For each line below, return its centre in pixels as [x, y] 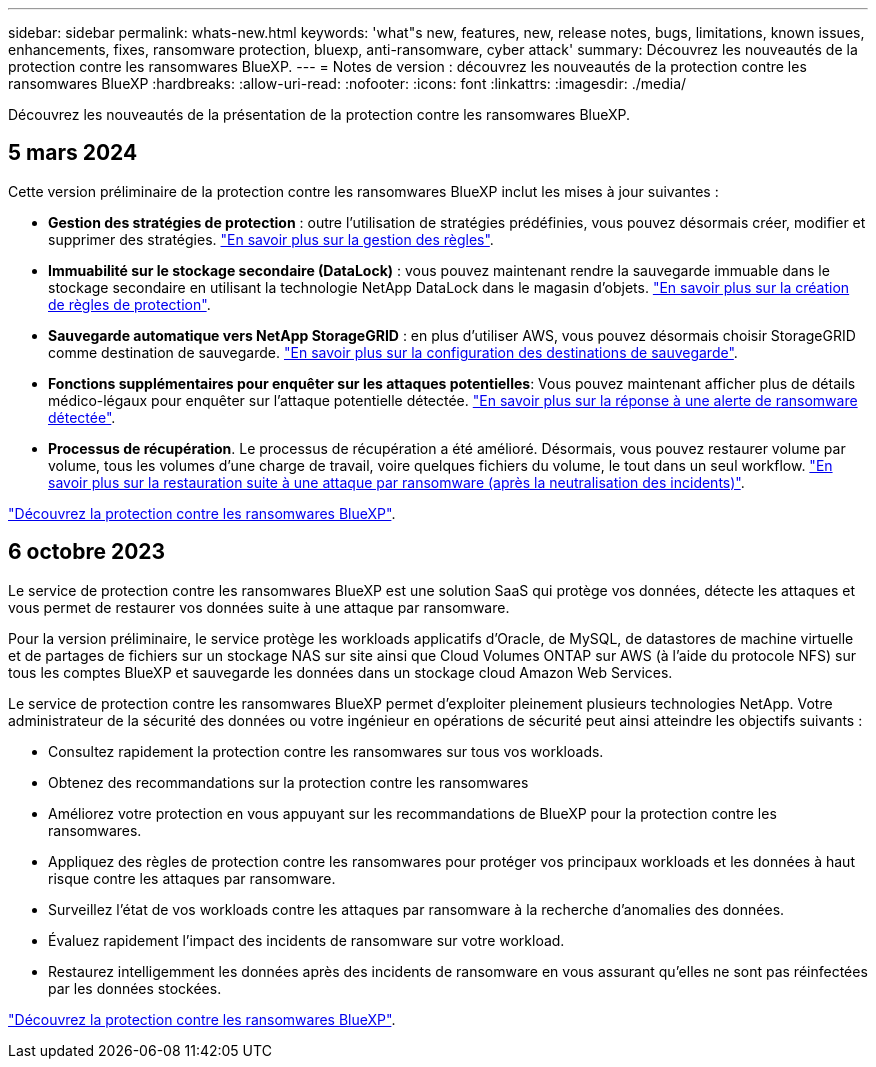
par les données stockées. [135, 988]
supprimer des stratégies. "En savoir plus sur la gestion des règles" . [271, 239]
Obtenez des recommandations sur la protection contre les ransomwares [288, 782]
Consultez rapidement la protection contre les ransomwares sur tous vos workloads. [326, 751]
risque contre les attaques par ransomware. [192, 878]
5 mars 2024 [73, 153]
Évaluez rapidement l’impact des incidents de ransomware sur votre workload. [306, 940]
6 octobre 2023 [87, 552]
